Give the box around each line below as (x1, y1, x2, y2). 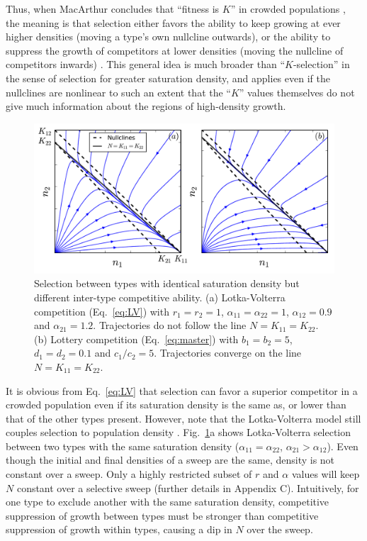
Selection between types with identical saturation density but (34, 276, 300, 291)
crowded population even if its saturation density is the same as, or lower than (6, 397, 346, 412)
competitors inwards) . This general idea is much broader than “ (6, 57, 286, 72)
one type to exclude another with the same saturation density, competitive (6, 494, 329, 509)
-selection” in (293, 57, 350, 72)
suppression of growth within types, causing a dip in (6, 522, 232, 537)
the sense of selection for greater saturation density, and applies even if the (6, 70, 330, 85)
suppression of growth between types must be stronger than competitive (6, 508, 319, 523)
